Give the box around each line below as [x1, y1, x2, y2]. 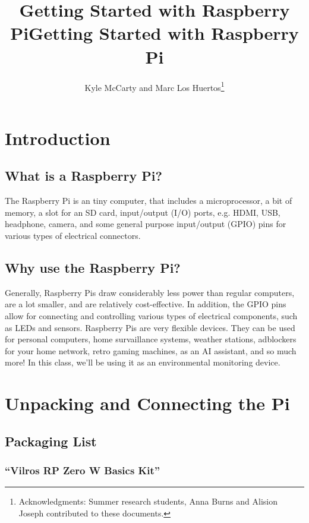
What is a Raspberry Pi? [5, 166, 162, 185]
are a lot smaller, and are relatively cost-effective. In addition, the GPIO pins [5, 298, 286, 310]
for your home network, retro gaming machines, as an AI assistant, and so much [5, 344, 297, 357]
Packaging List [5, 431, 97, 450]
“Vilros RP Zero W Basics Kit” [5, 462, 160, 477]
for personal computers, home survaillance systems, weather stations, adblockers [5, 333, 297, 345]
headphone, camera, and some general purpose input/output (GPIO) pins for [5, 218, 286, 230]
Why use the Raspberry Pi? [5, 258, 181, 276]
